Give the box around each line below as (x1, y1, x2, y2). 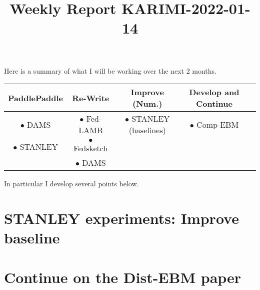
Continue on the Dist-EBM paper (4, 266, 241, 287)
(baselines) (128, 124, 166, 136)
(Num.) (132, 98, 162, 110)
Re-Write (72, 92, 109, 104)
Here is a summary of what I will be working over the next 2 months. (4, 65, 217, 76)
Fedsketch (73, 142, 108, 154)
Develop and (189, 86, 239, 98)
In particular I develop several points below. (4, 178, 139, 189)
